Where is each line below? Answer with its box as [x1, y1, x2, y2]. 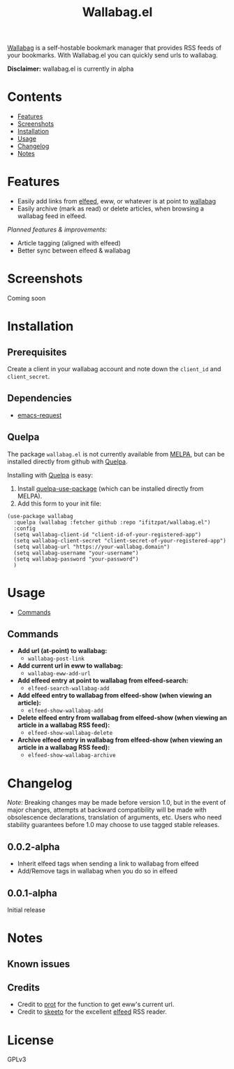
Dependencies [7, 392, 72, 404]
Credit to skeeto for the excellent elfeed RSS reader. [17, 1007, 168, 1016]
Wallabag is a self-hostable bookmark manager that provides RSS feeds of [7, 43, 222, 52]
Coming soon [7, 294, 46, 302]
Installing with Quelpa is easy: [7, 471, 93, 479]
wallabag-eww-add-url [27, 670, 91, 677]
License [7, 1032, 54, 1048]
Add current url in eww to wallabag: [17, 661, 124, 670]
